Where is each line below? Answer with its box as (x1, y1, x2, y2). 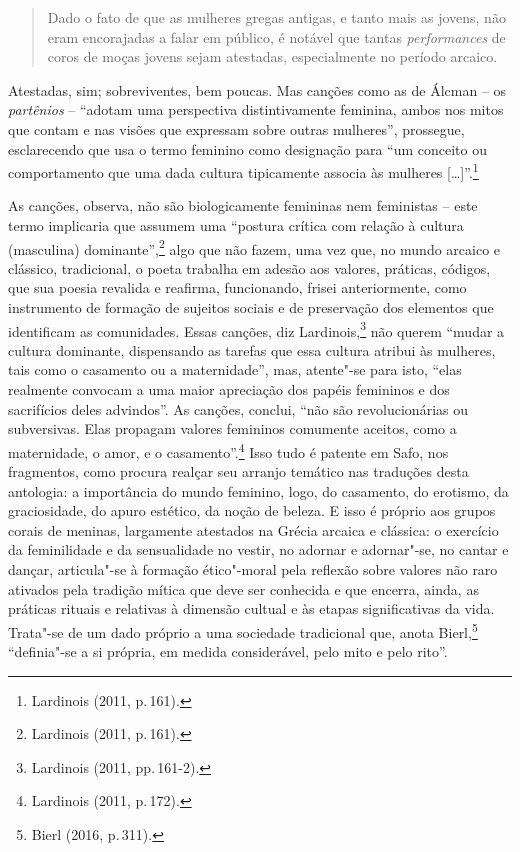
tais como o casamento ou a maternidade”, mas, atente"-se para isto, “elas (8, 359, 462, 380)
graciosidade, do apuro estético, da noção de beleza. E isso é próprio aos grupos (8, 500, 496, 521)
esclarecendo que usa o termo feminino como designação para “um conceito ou (8, 138, 488, 159)
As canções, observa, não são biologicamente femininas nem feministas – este (8, 195, 478, 216)
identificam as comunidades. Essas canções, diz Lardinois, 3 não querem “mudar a (8, 317, 505, 341)
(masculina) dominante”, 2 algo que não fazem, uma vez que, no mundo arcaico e (8, 235, 501, 259)
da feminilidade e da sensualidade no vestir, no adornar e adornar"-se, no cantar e (8, 539, 509, 560)
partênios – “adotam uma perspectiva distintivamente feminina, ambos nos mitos (8, 99, 504, 120)
